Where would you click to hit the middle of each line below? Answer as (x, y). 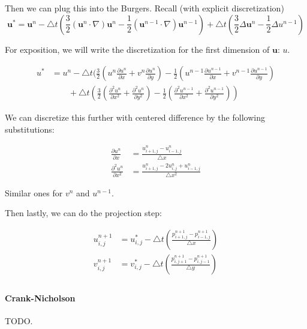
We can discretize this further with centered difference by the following (135, 117)
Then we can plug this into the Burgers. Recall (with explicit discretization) (145, 8)
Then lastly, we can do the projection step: (83, 213)
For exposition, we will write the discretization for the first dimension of (137, 49)
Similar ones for (34, 192)
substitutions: (30, 129)
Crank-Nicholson (40, 297)
